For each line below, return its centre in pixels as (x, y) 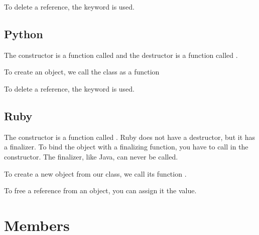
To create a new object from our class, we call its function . (95, 173)
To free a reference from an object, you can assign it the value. (100, 190)
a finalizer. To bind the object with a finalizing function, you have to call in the (126, 147)
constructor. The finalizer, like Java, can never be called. (91, 156)
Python (24, 33)
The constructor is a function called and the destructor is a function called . (121, 55)
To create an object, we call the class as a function (82, 72)
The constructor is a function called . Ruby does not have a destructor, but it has (130, 137)
